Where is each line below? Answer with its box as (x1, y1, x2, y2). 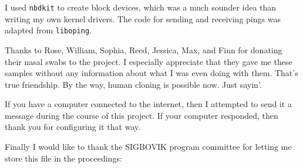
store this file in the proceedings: (5, 152, 122, 164)
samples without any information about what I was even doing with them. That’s (5, 67, 298, 79)
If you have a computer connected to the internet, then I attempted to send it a (5, 98, 292, 110)
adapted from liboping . (5, 24, 92, 36)
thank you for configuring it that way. (5, 121, 141, 133)
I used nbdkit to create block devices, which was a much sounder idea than (5, 1, 277, 13)
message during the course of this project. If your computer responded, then (5, 109, 278, 121)
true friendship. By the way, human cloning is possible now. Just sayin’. (5, 78, 262, 90)
